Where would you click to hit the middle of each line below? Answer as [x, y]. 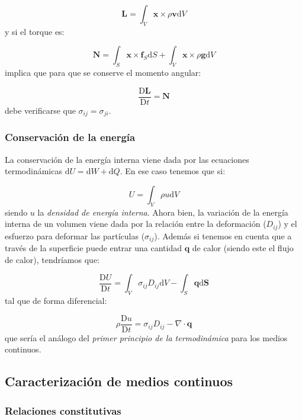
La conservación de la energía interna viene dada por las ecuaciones [127, 159]
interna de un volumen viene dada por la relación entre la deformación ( [136, 224]
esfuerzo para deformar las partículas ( [75, 235]
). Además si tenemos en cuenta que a [223, 235]
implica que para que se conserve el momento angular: [103, 73]
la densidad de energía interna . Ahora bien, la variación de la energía [163, 212]
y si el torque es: [35, 31]
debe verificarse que [40, 110]
